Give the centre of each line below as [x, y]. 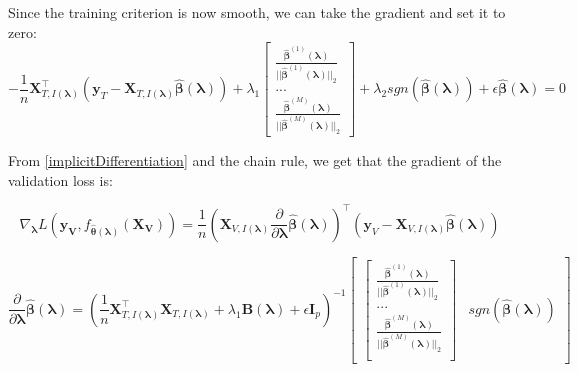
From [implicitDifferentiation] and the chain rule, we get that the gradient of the [255, 160]
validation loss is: [60, 179]
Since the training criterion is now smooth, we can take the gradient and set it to [257, 12]
